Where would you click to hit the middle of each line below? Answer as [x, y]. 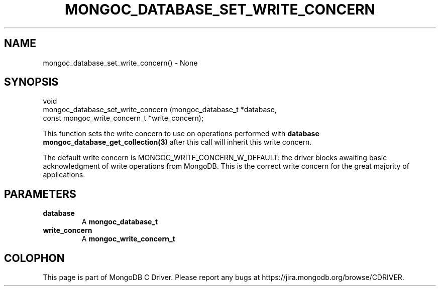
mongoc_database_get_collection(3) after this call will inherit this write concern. [177, 142]
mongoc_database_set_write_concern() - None [120, 63]
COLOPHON [34, 258]
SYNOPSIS [31, 82]
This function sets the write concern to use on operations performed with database [181, 134]
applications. [64, 175]
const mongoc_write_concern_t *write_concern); [123, 118]
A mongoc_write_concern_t [128, 239]
